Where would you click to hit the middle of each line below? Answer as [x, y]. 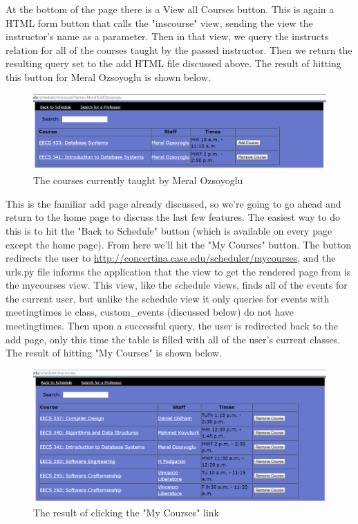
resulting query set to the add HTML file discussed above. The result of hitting [173, 63]
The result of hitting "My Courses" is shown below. [114, 353]
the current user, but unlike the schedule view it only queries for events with [168, 298]
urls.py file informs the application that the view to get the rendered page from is [178, 271]
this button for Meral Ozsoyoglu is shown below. [108, 76]
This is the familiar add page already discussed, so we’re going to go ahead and [173, 203]
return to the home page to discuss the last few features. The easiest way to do [173, 217]
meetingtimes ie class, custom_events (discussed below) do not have [150, 312]
